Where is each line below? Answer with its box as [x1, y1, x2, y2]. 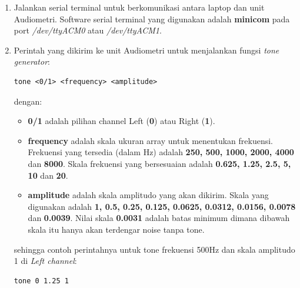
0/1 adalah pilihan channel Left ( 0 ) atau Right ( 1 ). [28, 115, 215, 127]
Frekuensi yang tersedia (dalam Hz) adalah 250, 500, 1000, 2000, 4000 [28, 146, 294, 158]
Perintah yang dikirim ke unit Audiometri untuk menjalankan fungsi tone [14, 43, 279, 56]
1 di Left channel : [14, 254, 77, 267]
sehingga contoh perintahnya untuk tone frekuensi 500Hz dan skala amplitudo [14, 243, 295, 255]
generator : [14, 55, 50, 68]
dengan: [14, 95, 42, 107]
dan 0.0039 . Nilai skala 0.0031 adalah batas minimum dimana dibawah [28, 212, 290, 224]
